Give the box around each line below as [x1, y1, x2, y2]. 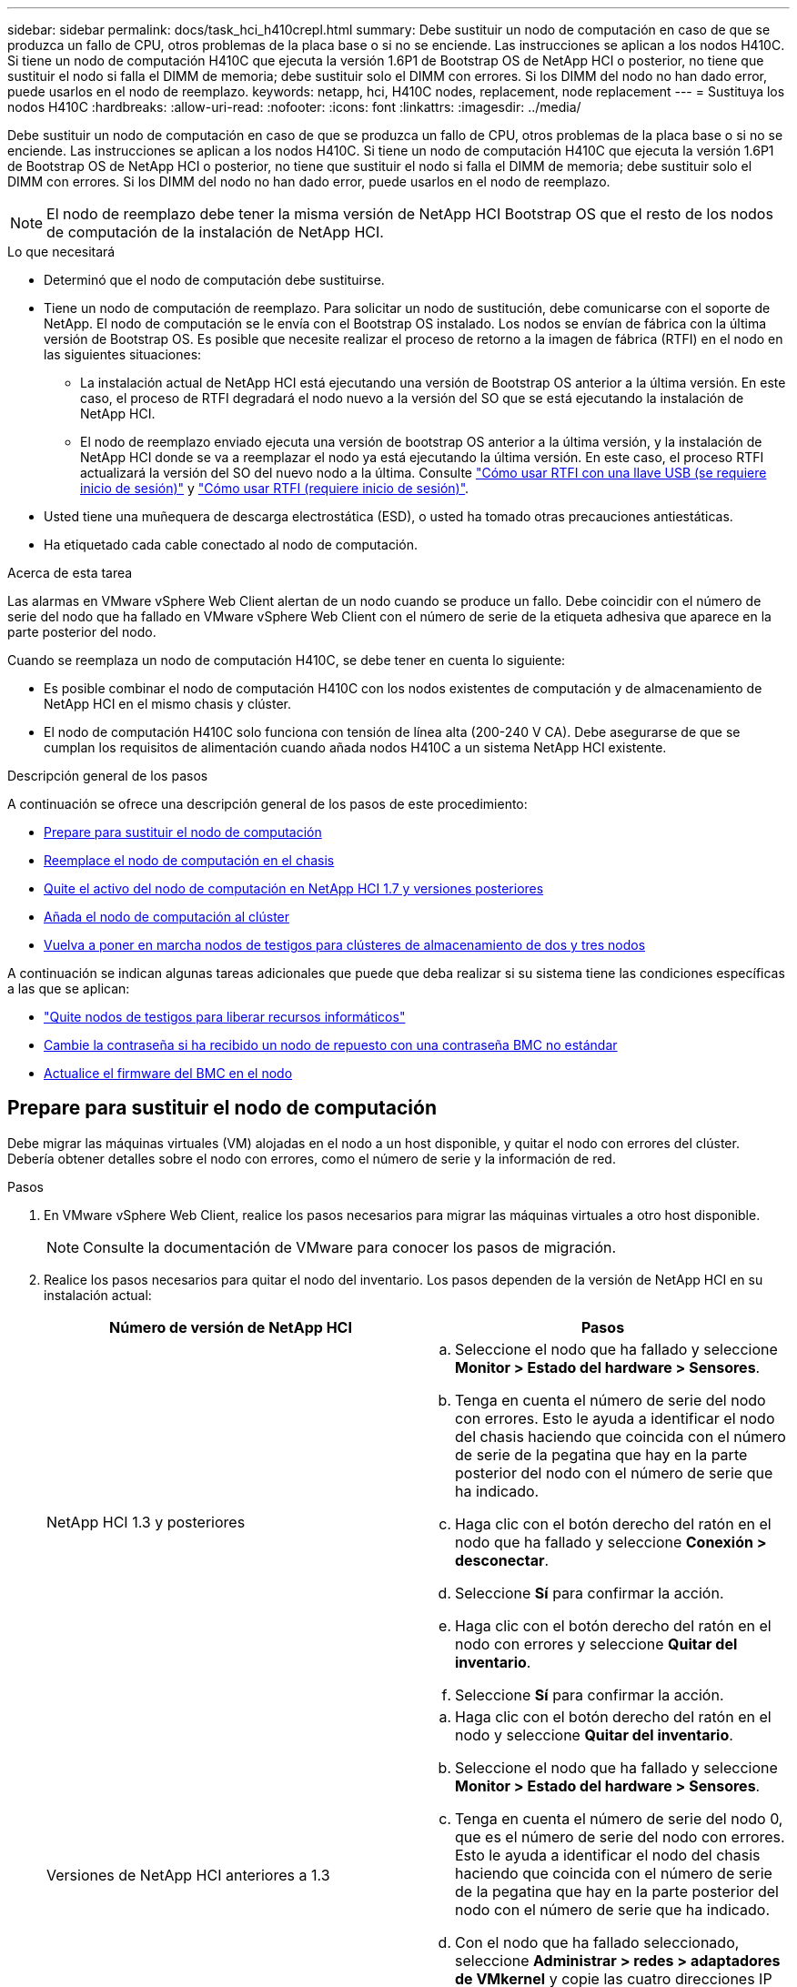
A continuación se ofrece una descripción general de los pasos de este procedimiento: [7, 796, 528, 812]
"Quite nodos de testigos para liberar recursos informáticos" [44, 1009, 406, 1024]
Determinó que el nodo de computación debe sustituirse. [44, 272, 385, 287]
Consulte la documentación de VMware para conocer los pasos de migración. [83, 1237, 617, 1256]
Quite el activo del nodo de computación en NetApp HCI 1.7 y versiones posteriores [44, 881, 544, 896]
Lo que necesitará [7, 244, 116, 259]
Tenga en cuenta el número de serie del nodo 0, [455, 1809, 783, 1828]
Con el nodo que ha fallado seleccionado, [455, 1932, 740, 1952]
